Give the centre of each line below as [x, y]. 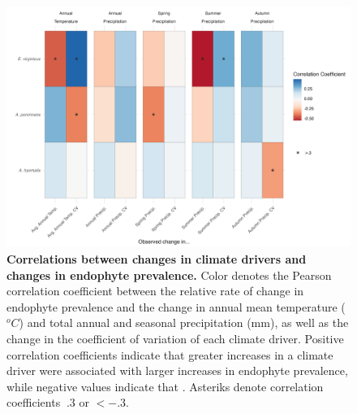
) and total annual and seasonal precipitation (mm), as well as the [184, 322]
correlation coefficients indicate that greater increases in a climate [170, 354]
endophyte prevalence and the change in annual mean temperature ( [176, 306]
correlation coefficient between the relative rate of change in [155, 291]
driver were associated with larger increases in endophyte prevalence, [177, 370]
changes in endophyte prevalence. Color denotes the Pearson [169, 275]
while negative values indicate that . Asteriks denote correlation [165, 386]
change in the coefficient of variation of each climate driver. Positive [175, 339]
